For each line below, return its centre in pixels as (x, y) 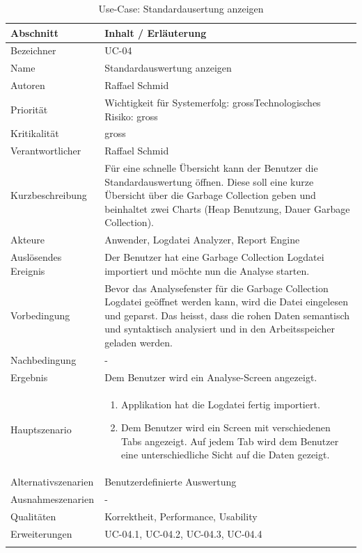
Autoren (28, 85)
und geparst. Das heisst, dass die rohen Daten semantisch (227, 315)
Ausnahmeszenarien (52, 498)
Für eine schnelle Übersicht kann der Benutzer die (211, 168)
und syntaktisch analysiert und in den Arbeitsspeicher (220, 329)
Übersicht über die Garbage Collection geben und (210, 195)
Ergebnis (29, 377)
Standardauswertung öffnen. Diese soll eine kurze (209, 181)
